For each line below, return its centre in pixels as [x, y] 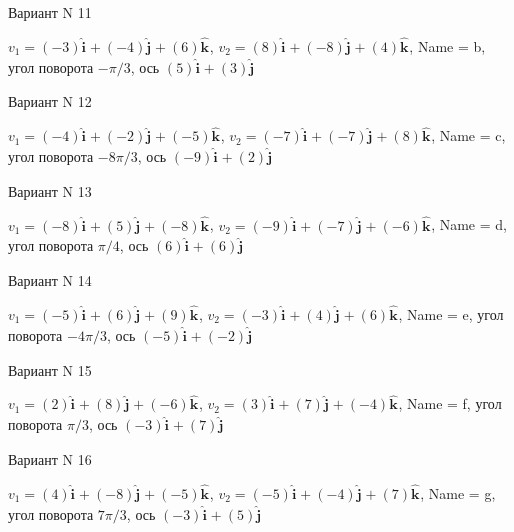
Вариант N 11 [50, 12]
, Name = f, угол [450, 403]
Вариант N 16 [50, 459]
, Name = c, [468, 135]
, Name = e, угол [451, 314]
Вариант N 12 [50, 101]
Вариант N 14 [50, 280]
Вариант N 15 [50, 369]
